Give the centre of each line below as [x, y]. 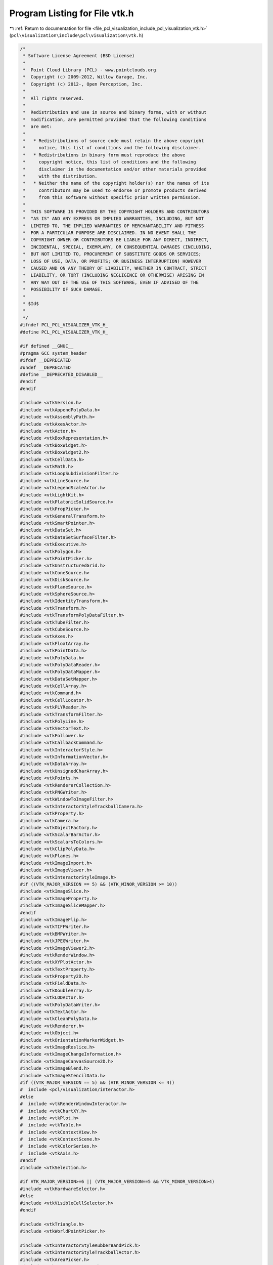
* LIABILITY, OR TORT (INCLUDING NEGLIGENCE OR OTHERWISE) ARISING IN [113, 275]
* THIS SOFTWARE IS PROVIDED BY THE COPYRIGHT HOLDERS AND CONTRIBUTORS [116, 212]
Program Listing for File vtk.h [72, 13]
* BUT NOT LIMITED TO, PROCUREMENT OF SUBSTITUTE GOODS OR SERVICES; [112, 254]
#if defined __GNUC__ [47, 346]
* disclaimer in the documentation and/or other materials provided [115, 169]
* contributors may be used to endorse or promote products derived [115, 190]
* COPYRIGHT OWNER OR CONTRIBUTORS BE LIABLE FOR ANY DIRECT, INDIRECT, [116, 240]
